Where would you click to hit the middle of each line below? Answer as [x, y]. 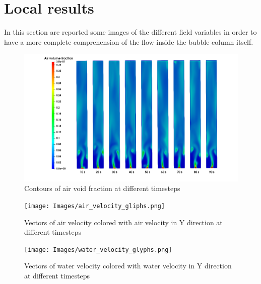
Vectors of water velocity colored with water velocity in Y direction [128, 266]
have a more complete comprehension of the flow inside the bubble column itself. [129, 41]
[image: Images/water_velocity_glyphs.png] [98, 250]
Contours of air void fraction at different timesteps [102, 188]
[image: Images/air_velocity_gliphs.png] [95, 206]
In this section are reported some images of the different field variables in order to [130, 32]
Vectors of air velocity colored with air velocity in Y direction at [123, 222]
